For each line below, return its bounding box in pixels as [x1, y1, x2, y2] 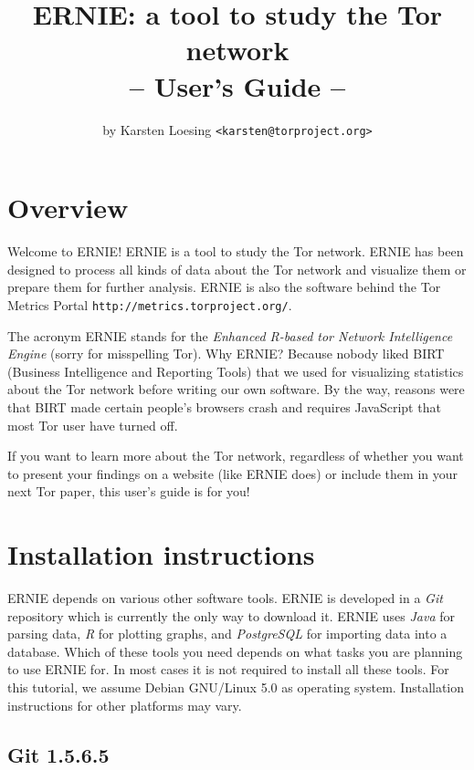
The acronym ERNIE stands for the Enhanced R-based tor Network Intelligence [7, 326, 453, 345]
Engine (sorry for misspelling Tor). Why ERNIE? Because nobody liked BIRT [7, 344, 445, 363]
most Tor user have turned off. [7, 415, 178, 434]
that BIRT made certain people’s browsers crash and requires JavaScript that [7, 397, 441, 416]
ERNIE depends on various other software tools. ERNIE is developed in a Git [7, 588, 443, 607]
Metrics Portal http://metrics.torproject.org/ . [7, 295, 292, 314]
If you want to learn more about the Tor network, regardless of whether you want [7, 446, 464, 465]
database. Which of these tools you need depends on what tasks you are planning [7, 641, 463, 661]
